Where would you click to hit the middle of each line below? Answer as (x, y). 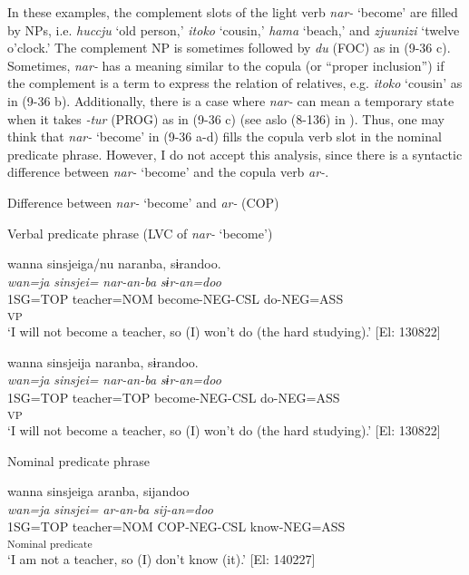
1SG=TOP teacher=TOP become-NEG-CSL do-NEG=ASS (174, 398)
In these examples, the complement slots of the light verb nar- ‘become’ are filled (233, 12)
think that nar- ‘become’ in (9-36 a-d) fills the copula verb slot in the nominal (225, 136)
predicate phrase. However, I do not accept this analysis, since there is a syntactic (235, 154)
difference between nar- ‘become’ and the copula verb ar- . (168, 172)
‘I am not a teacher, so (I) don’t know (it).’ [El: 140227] (161, 559)
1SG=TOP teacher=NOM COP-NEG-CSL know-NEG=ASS (176, 526)
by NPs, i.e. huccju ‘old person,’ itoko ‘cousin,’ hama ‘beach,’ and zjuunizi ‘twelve (234, 29)
